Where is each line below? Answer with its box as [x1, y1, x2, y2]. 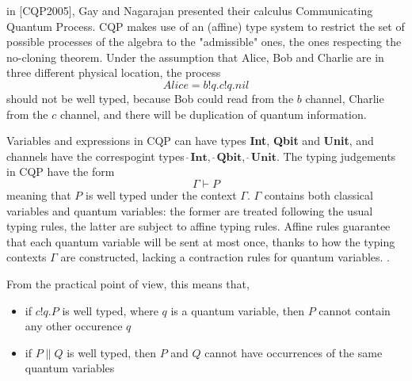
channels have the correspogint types [6, 147, 185, 164]
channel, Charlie [305, 90, 384, 106]
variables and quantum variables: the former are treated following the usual [6, 202, 373, 219]
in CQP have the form [6, 163, 115, 180]
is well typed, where [62, 302, 158, 318]
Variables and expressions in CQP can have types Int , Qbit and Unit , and [6, 132, 374, 149]
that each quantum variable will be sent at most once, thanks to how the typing [6, 233, 395, 250]
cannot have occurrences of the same [204, 344, 383, 360]
